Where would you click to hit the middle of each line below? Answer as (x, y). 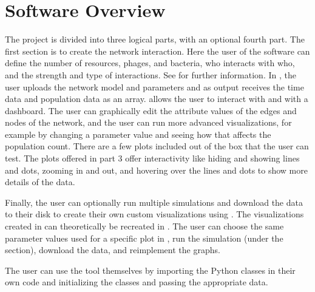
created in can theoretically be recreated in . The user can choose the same (144, 226)
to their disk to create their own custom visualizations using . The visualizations (154, 214)
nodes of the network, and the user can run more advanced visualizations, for (148, 122)
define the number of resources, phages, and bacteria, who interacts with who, (150, 63)
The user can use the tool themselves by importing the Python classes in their (150, 270)
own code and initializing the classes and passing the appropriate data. (137, 282)
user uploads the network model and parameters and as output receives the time (154, 87)
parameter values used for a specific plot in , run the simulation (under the (144, 238)
